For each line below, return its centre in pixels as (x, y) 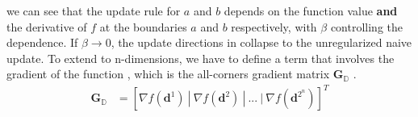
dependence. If (42, 42)
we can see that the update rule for (94, 10)
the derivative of (47, 26)
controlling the (366, 26)
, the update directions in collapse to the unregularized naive (261, 42)
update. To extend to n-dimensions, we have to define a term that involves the (201, 58)
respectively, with (274, 26)
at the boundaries (143, 26)
